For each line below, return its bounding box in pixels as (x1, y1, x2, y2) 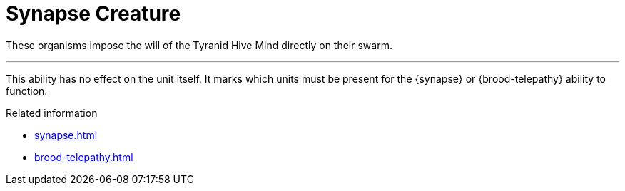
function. (6, 84, 48, 97)
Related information (6, 106, 98, 119)
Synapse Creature (6, 1, 181, 26)
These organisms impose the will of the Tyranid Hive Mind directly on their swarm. (6, 38, 392, 51)
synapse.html (34, 128, 98, 141)
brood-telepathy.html (34, 150, 133, 163)
